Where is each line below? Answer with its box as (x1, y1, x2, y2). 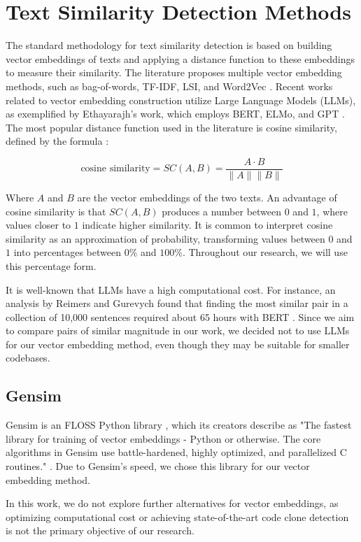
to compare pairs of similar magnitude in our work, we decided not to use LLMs (6, 323, 350, 338)
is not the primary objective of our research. (6, 523, 194, 538)
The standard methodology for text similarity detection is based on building (6, 38, 332, 52)
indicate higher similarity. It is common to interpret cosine (82, 217, 333, 232)
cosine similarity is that (6, 204, 106, 218)
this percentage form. (6, 258, 97, 273)
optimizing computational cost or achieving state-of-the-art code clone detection (6, 509, 349, 524)
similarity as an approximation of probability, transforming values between (6, 231, 325, 245)
